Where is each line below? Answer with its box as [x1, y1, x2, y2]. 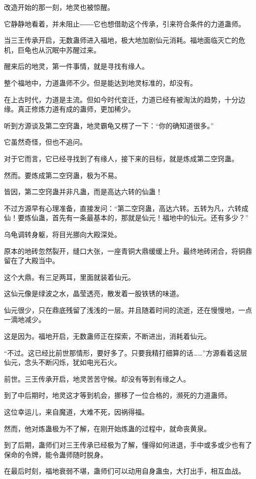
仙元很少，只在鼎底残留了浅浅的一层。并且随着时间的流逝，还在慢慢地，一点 [4, 304, 252, 315]
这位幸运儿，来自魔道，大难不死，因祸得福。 [4, 407, 149, 417]
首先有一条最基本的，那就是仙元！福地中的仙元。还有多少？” [52, 212, 249, 223]
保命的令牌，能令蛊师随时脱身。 [4, 449, 107, 459]
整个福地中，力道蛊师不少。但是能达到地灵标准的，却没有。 [4, 77, 197, 88]
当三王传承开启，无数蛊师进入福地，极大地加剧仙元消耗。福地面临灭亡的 [4, 35, 238, 45]
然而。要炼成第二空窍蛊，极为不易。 [4, 170, 121, 180]
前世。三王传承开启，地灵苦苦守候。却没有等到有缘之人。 [4, 373, 190, 384]
